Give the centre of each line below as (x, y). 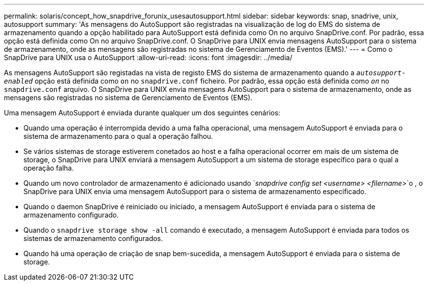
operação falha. (49, 168)
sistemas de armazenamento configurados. (93, 238)
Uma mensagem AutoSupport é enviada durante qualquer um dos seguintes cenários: (142, 113)
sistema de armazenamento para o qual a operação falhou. (118, 136)
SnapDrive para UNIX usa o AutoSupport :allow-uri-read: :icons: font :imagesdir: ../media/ (148, 57)
